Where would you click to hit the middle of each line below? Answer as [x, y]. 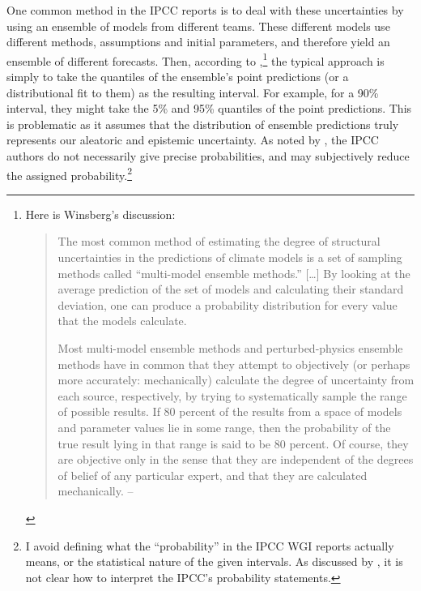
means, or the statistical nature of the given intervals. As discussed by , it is [214, 561]
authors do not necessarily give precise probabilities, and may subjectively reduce [208, 156]
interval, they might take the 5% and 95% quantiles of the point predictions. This [209, 108]
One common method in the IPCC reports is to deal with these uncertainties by [205, 10]
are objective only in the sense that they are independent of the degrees [236, 459]
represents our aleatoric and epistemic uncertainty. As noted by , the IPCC [193, 140]
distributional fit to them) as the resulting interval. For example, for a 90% [193, 92]
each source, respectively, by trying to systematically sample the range [232, 395]
